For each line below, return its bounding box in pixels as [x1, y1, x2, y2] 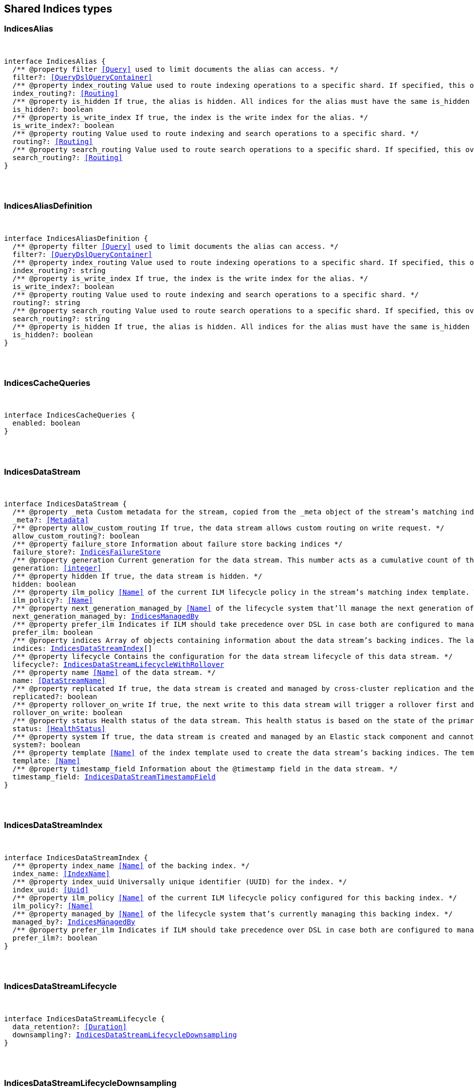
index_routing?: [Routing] [12, 89, 118, 97]
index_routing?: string [12, 266, 106, 275]
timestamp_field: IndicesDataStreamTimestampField [12, 773, 216, 781]
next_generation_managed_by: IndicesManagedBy [12, 612, 199, 621]
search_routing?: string [12, 314, 110, 323]
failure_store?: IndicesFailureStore [12, 548, 161, 557]
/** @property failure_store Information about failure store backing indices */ [12, 540, 343, 549]
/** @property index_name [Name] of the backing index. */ [12, 861, 250, 870]
